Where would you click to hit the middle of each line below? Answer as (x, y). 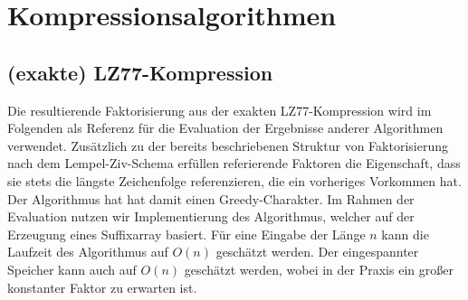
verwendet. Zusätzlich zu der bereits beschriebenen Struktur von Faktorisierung (228, 145)
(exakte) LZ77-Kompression (140, 72)
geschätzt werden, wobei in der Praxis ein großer (319, 269)
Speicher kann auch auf (72, 269)
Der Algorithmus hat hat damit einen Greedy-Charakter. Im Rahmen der (211, 198)
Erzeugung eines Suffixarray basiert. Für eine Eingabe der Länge (186, 234)
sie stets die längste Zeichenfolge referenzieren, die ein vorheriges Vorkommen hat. (234, 180)
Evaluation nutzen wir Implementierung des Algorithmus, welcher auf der (211, 216)
